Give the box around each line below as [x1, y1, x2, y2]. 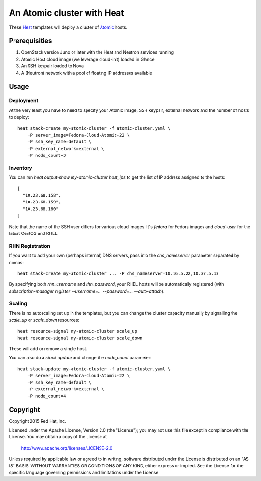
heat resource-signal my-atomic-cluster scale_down [17, 335, 143, 341]
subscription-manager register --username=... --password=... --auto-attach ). [9, 288, 165, 294]
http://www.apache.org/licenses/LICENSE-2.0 [21, 445, 113, 450]
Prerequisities [9, 37, 52, 45]
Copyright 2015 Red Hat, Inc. [9, 418, 66, 424]
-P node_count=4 [27, 393, 66, 399]
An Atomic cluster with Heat [9, 7, 124, 18]
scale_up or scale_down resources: [9, 317, 80, 323]
